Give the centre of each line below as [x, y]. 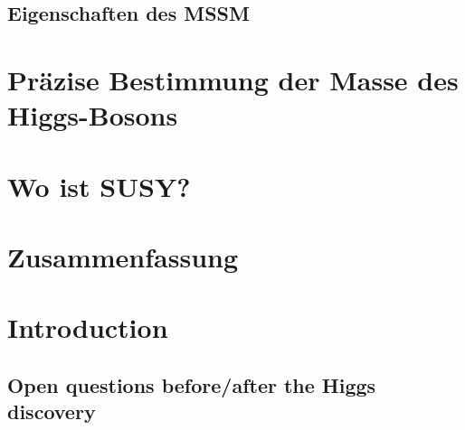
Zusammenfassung [123, 256]
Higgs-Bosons [93, 115]
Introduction [88, 327]
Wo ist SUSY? [99, 186]
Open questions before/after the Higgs [192, 384]
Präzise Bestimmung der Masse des [233, 79]
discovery [52, 411]
